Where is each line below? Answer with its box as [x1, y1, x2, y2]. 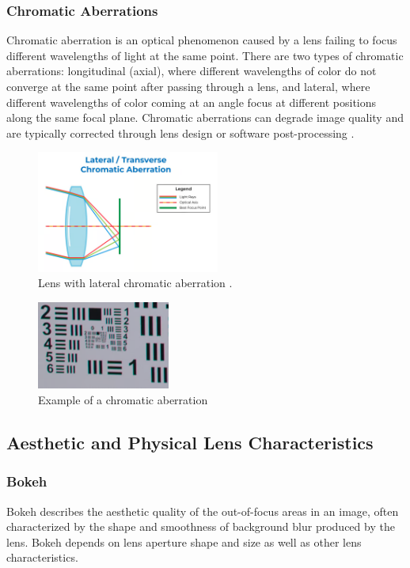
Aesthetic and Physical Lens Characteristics [6, 430, 374, 454]
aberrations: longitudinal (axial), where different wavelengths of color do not [6, 62, 377, 79]
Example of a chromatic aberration [38, 391, 208, 407]
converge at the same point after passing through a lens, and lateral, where [6, 78, 370, 94]
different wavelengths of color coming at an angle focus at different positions [6, 93, 377, 110]
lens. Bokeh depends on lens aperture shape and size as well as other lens [6, 533, 362, 550]
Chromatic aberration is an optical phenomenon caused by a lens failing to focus [6, 32, 397, 48]
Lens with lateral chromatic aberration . [38, 275, 233, 291]
